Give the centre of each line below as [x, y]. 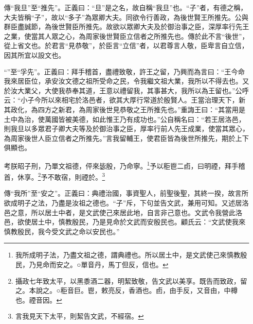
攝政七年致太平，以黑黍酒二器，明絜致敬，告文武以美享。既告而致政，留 [131, 281]
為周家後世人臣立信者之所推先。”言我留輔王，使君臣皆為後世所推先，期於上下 [126, 138]
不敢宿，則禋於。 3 [76, 176]
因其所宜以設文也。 [35, 55]
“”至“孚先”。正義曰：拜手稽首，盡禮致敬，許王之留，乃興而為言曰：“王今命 [125, 71]
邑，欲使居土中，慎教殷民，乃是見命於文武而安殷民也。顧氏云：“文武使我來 [125, 222]
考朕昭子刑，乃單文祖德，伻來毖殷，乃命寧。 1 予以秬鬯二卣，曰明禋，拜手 [121, 165]
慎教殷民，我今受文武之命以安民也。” [62, 231]
